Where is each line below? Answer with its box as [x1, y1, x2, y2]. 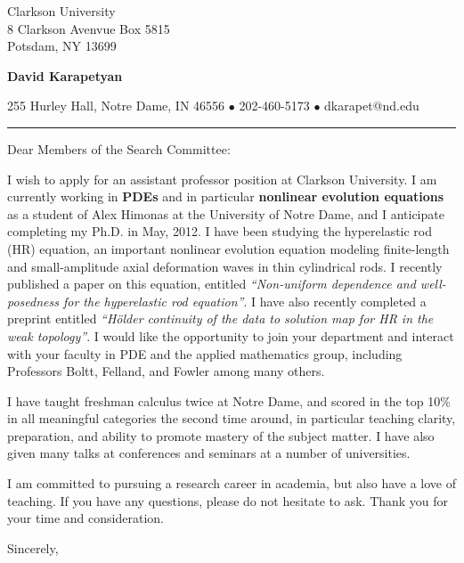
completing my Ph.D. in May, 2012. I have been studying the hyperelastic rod [7, 222, 433, 241]
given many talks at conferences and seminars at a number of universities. [7, 444, 411, 462]
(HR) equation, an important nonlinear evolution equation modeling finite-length [7, 239, 450, 257]
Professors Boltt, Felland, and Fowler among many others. [7, 362, 325, 380]
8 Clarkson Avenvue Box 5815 [7, 19, 170, 37]
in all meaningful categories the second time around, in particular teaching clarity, [7, 409, 456, 428]
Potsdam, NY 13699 [7, 37, 117, 55]
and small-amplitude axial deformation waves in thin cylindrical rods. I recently [7, 257, 443, 275]
